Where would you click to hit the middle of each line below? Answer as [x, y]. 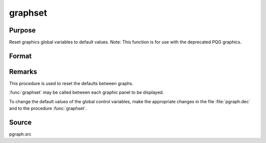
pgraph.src [20, 134]
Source [20, 122]
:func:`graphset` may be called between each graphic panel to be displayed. [86, 92]
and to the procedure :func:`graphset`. [48, 109]
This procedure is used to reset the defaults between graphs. [71, 83]
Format [20, 56]
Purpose [22, 30]
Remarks [23, 71]
